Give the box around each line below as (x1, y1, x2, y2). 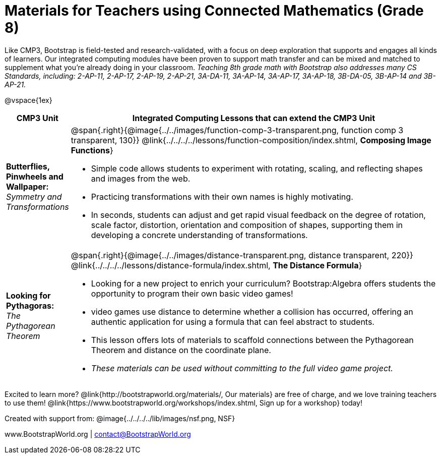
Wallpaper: (6, 181, 49, 192)
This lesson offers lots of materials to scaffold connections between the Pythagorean (91, 334, 414, 345)
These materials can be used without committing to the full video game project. (91, 363, 393, 373)
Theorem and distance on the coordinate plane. (91, 345, 271, 355)
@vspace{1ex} (5, 95, 52, 104)
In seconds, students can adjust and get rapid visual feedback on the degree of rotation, (91, 209, 426, 220)
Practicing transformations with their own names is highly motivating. (91, 191, 353, 202)
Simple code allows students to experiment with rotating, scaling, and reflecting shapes (91, 163, 423, 174)
